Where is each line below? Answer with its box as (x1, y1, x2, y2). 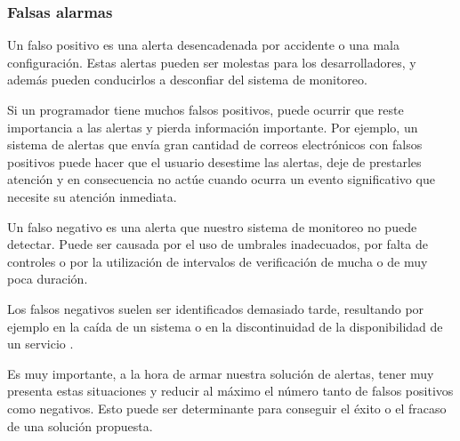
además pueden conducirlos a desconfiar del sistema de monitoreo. (7, 70, 367, 89)
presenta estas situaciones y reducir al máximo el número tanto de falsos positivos (7, 381, 454, 400)
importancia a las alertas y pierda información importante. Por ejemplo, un (7, 117, 418, 136)
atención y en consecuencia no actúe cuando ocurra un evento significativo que (7, 170, 435, 188)
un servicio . (7, 334, 74, 353)
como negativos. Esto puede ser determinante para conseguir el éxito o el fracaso (7, 398, 447, 417)
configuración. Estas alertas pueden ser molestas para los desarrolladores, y (7, 52, 416, 71)
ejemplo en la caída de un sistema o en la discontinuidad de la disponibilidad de (7, 317, 443, 335)
